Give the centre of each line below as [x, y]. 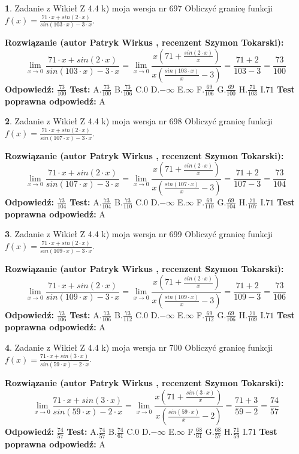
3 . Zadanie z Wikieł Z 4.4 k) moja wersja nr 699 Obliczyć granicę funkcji [139, 234]
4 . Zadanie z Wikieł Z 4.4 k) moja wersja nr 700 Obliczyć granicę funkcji [139, 347]
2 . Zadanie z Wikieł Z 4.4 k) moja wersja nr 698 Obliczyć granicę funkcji [139, 121]
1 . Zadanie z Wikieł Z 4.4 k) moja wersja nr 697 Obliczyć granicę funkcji [139, 8]
